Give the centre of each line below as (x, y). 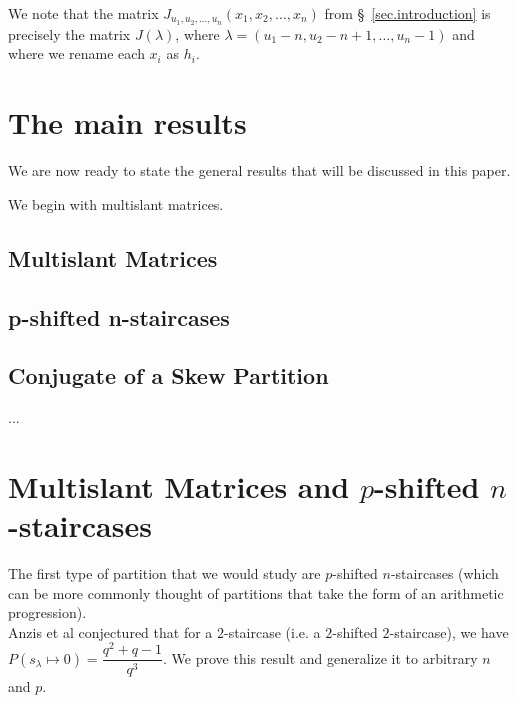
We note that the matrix (83, 13)
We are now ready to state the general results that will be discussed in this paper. (259, 170)
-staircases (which (444, 573)
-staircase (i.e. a (272, 631)
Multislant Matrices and (179, 485)
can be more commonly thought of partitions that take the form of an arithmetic (256, 592)
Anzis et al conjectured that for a (110, 631)
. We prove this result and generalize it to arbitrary (320, 657)
